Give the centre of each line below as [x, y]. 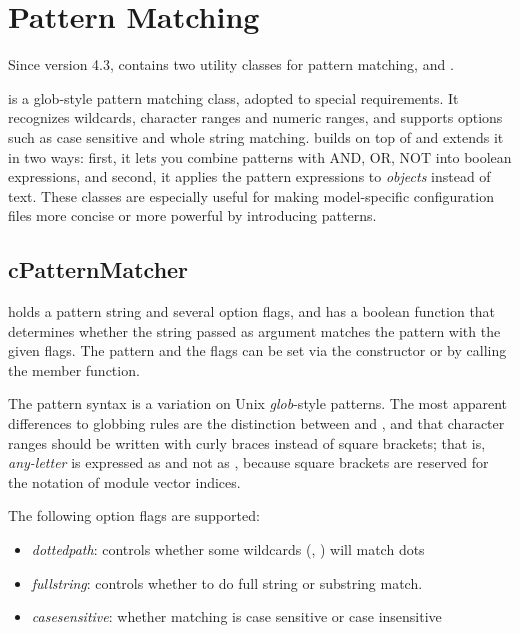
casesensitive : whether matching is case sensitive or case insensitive [236, 616]
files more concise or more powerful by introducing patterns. [192, 215]
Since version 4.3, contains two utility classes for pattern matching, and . [231, 64]
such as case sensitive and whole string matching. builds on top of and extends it [256, 136]
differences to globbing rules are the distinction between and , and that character [256, 423]
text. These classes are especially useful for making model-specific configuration [251, 195]
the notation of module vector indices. [124, 481]
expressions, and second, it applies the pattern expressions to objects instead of [249, 176]
